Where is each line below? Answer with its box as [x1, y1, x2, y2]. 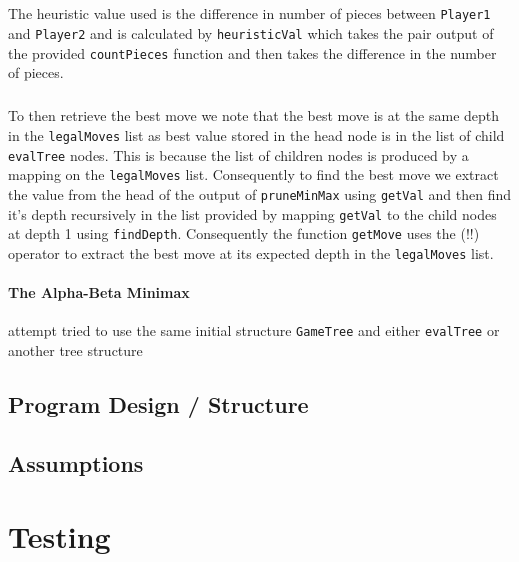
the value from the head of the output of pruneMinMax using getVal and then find [8, 183, 511, 204]
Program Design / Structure [8, 388, 309, 419]
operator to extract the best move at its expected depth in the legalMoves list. [8, 242, 494, 263]
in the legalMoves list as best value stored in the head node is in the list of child [8, 124, 505, 145]
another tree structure [8, 339, 143, 360]
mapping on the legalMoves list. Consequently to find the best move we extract [8, 164, 499, 185]
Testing [8, 516, 111, 557]
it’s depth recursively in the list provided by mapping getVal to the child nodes [8, 203, 497, 224]
